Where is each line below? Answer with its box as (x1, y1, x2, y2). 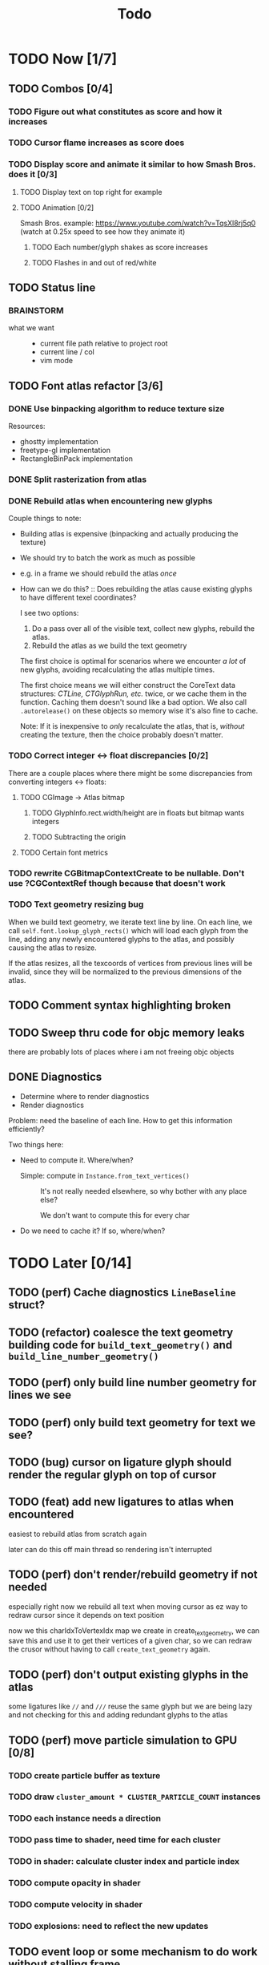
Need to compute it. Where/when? (19, 1155, 134, 1165)
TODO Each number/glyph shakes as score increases (31, 242, 208, 252)
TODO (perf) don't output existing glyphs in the (8, 1668, 249, 1681)
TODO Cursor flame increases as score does (8, 137, 185, 148)
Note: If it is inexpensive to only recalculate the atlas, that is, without (19, 722, 245, 731)
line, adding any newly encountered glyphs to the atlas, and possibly (8, 934, 235, 944)
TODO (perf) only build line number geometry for (8, 1376, 257, 1389)
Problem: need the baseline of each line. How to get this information (8, 1115, 233, 1125)
